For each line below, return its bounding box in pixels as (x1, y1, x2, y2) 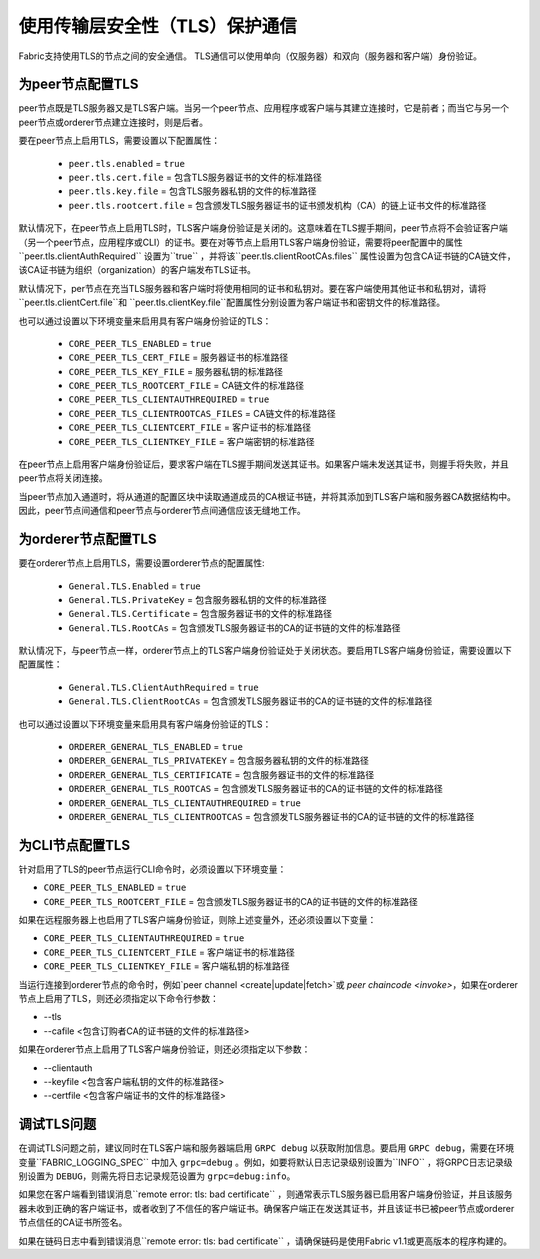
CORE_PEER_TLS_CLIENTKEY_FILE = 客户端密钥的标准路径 (68, 435, 315, 447)
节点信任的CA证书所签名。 (18, 1216, 128, 1229)
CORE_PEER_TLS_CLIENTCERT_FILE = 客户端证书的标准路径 (43, 946, 295, 958)
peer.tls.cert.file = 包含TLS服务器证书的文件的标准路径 (68, 171, 322, 184)
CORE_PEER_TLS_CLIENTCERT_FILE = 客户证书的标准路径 (68, 421, 312, 434)
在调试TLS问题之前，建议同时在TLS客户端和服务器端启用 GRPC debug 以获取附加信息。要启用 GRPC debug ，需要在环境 (18, 1142, 515, 1154)
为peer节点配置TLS (18, 76, 139, 93)
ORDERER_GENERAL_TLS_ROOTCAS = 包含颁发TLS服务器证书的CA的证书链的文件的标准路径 (68, 783, 444, 795)
